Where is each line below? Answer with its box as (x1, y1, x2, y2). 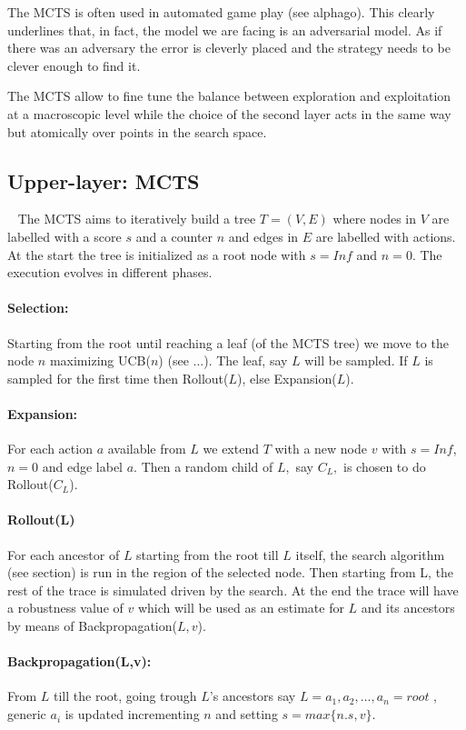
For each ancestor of (7, 545, 120, 564)
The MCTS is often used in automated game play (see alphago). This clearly (7, 3, 435, 21)
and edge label (42, 456, 124, 475)
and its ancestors (361, 598, 455, 617)
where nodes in (332, 209, 417, 228)
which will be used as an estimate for (137, 598, 344, 617)
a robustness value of (7, 598, 124, 617)
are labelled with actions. (315, 226, 456, 245)
